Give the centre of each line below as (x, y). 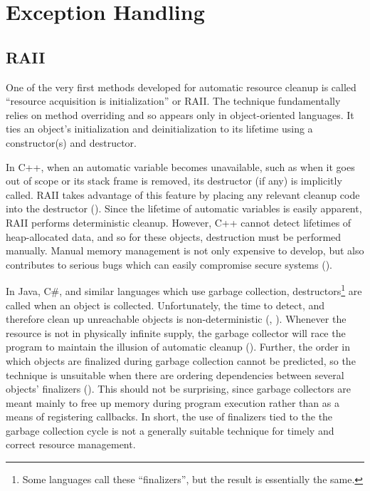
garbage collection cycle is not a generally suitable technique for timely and (170, 430)
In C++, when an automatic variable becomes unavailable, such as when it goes (180, 166)
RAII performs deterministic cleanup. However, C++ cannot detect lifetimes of (179, 222)
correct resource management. (71, 444)
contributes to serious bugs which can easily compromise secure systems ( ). (169, 264)
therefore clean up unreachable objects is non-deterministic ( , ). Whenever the (176, 319)
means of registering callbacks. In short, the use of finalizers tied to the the (169, 417)
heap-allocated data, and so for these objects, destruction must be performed (174, 236)
